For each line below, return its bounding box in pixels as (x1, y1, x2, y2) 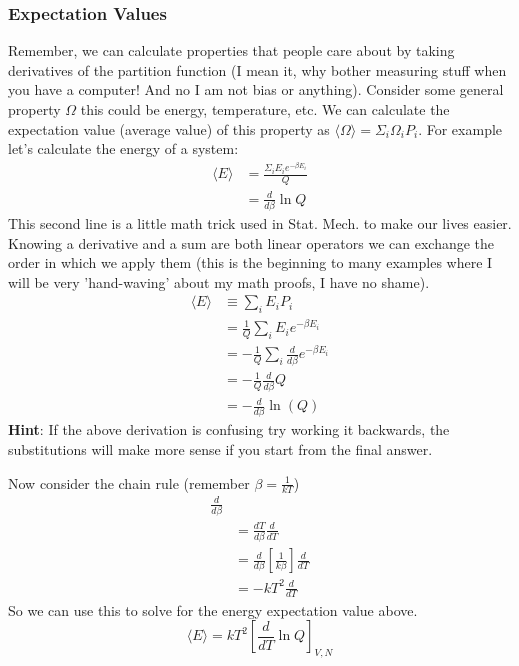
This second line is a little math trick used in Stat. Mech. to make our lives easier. (8, 213, 512, 234)
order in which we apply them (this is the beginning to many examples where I (8, 252, 493, 273)
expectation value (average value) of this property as (8, 118, 330, 139)
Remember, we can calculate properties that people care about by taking (8, 40, 455, 61)
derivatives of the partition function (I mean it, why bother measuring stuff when (8, 59, 507, 80)
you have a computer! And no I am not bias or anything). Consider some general (8, 79, 504, 100)
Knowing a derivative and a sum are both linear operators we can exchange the (8, 232, 495, 253)
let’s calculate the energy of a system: (8, 138, 239, 159)
